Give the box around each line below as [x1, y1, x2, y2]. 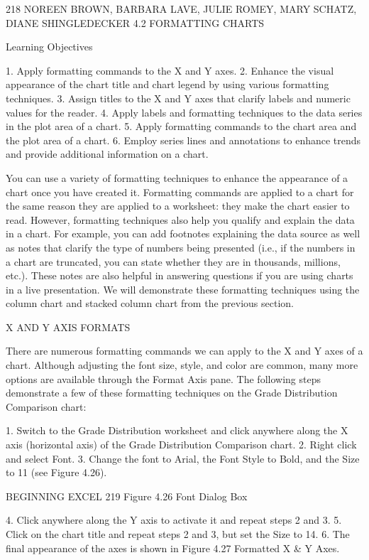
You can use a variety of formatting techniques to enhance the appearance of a [6, 170, 348, 185]
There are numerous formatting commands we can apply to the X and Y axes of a [6, 343, 363, 358]
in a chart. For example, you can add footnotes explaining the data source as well [6, 226, 360, 241]
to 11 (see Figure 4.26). [6, 465, 107, 480]
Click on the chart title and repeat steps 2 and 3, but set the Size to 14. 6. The [6, 527, 350, 541]
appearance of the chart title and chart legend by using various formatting [6, 77, 329, 92]
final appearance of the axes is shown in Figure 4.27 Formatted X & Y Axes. [6, 540, 340, 555]
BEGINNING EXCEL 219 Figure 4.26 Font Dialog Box [6, 488, 248, 503]
